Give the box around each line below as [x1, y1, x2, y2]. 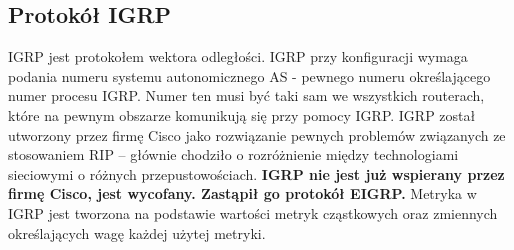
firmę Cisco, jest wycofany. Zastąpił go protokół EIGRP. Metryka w [8, 183, 477, 204]
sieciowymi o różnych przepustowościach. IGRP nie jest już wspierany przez [8, 163, 505, 184]
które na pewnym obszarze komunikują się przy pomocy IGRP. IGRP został [8, 104, 476, 125]
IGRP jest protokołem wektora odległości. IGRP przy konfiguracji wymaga [8, 46, 468, 67]
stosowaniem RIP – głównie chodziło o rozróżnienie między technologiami [8, 144, 459, 165]
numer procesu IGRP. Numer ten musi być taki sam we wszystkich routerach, [8, 85, 485, 106]
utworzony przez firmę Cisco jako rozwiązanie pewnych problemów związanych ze [8, 124, 506, 145]
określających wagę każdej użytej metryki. [8, 222, 266, 243]
